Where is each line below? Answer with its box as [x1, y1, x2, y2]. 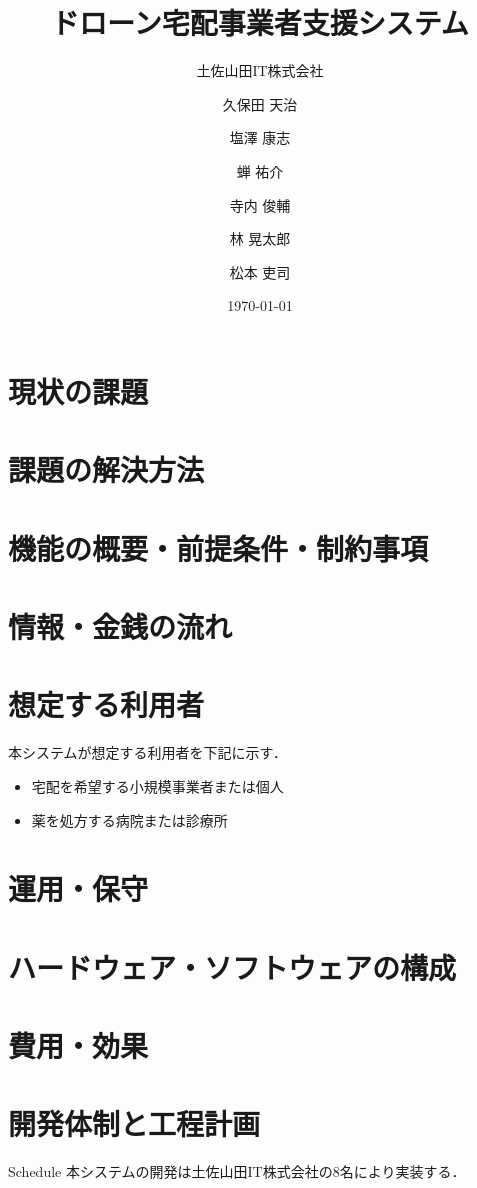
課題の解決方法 [8, 449, 205, 490]
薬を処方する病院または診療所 [31, 809, 228, 830]
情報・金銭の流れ [8, 606, 233, 646]
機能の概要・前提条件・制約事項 [8, 527, 429, 568]
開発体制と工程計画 [8, 1103, 261, 1144]
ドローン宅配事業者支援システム [51, 2, 469, 43]
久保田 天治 [222, 93, 298, 114]
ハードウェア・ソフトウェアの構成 [8, 946, 457, 987]
